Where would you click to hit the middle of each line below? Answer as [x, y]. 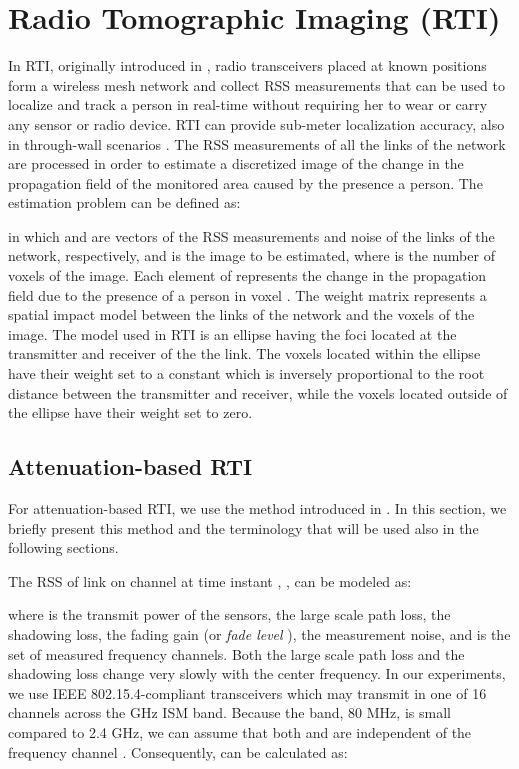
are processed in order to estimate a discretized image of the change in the [236, 163]
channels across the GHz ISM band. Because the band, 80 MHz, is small [229, 712]
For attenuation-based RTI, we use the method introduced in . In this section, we [257, 508]
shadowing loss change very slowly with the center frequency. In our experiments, [257, 673]
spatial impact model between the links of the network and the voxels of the [241, 314]
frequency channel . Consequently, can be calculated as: [178, 751]
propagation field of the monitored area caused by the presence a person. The [245, 182]
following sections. [63, 547]
